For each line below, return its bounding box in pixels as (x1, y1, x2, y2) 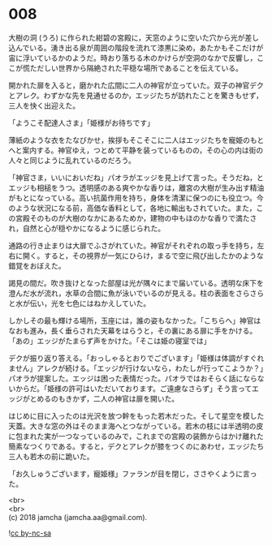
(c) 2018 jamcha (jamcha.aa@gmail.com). (8, 512, 148, 522)
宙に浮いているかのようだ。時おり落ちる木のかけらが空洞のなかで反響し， (8, 53, 257, 62)
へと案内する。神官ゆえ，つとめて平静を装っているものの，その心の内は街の (8, 145, 264, 155)
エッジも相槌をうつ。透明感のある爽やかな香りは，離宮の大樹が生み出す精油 (8, 183, 265, 192)
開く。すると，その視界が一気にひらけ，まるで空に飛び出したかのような (22, 251, 264, 260)
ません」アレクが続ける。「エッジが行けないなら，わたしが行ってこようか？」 (8, 363, 264, 373)
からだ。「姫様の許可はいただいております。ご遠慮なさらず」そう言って (15, 383, 253, 393)
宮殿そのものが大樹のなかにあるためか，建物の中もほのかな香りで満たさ (15, 213, 257, 223)
